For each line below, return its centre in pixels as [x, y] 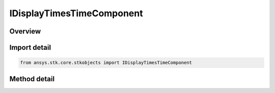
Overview [25, 31]
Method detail [32, 79]
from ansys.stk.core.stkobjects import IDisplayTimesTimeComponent [106, 63]
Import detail [30, 48]
